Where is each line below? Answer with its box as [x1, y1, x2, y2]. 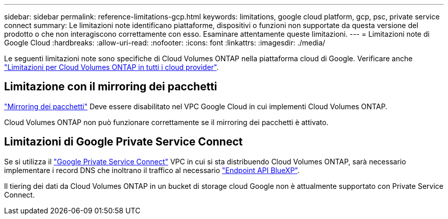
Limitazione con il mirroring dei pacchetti [4, 80, 217, 93]
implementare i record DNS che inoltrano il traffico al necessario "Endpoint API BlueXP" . [4, 165, 300, 175]
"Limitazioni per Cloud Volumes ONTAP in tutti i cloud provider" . [4, 63, 219, 71]
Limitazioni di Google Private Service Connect [4, 135, 243, 149]
